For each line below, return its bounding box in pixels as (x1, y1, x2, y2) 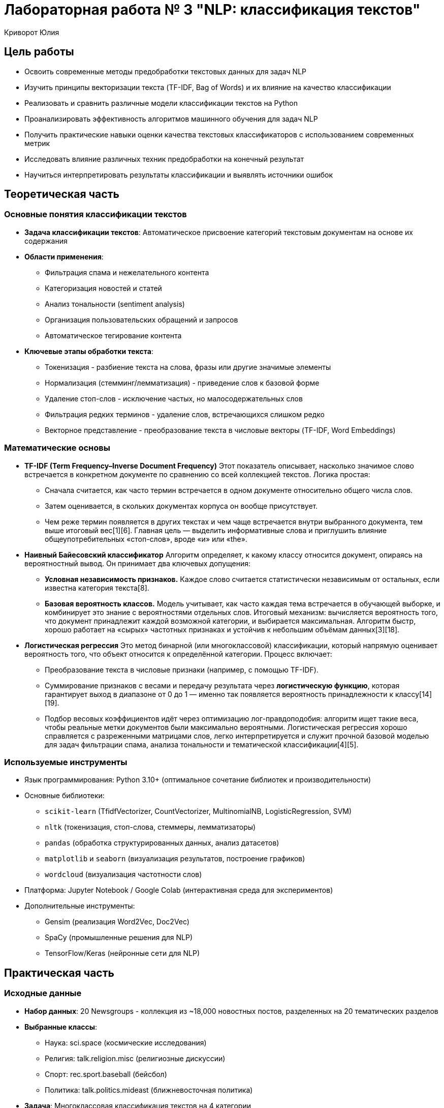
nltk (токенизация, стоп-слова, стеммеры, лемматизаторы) (45, 823, 256, 832)
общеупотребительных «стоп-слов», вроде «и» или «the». (45, 534, 247, 543)
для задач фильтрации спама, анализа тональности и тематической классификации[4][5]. (45, 740, 359, 749)
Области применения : (24, 252, 104, 261)
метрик (24, 138, 50, 148)
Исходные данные (4, 988, 82, 999)
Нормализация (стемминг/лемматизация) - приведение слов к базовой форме (45, 378, 320, 387)
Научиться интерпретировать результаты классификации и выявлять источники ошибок (24, 170, 333, 179)
